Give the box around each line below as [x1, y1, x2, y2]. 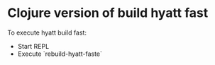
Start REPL [17, 42, 50, 50]
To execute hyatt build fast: [7, 28, 87, 37]
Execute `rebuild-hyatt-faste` [17, 49, 103, 58]
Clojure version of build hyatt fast [7, 5, 209, 21]
